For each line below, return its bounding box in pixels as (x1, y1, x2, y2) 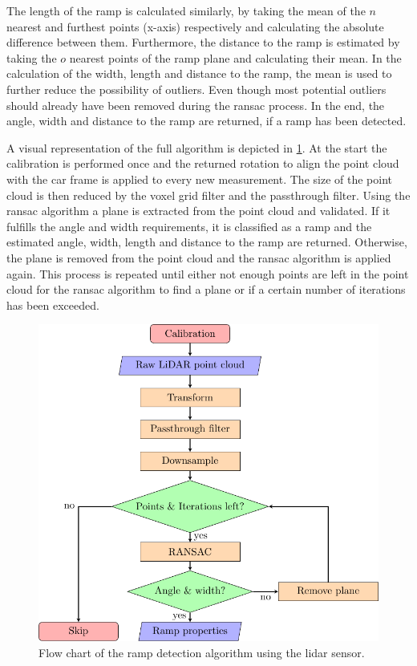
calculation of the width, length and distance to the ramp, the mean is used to (6, 65, 392, 82)
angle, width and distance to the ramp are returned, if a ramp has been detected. (6, 112, 407, 129)
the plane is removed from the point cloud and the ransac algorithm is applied (6, 249, 391, 266)
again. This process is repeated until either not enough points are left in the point (6, 265, 409, 282)
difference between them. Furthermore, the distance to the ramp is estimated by (6, 34, 400, 51)
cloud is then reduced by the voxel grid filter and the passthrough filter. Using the (6, 186, 411, 203)
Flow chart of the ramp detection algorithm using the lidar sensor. (38, 644, 365, 660)
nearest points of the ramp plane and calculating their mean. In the (69, 49, 402, 66)
